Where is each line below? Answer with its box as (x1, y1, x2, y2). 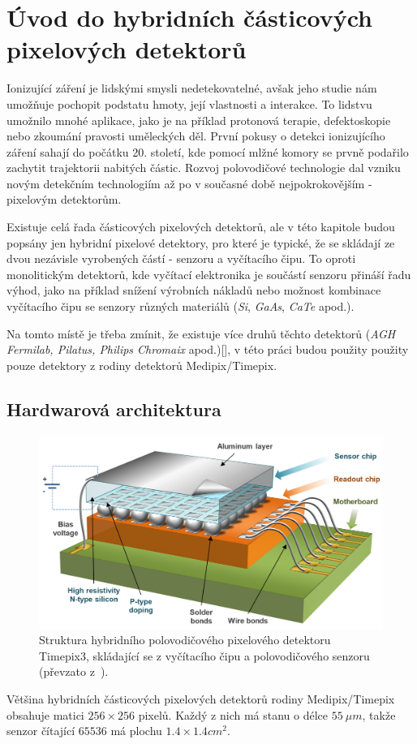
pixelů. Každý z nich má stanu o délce (138, 706, 329, 723)
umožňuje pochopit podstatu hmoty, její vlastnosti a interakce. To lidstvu (6, 95, 372, 112)
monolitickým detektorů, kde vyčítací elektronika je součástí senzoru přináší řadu (6, 265, 411, 282)
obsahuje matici (6, 706, 84, 723)
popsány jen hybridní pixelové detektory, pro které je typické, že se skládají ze (6, 234, 395, 251)
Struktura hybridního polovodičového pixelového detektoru (39, 631, 331, 648)
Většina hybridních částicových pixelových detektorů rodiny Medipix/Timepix (6, 690, 395, 707)
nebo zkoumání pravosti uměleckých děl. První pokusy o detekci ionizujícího (6, 127, 385, 144)
